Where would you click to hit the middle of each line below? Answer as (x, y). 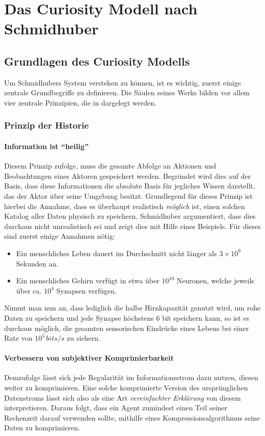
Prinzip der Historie (47, 125)
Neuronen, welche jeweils (215, 281)
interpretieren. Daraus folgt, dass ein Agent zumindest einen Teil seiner (116, 408)
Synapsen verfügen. (86, 290)
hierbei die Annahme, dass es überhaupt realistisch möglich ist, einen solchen (125, 206)
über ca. (29, 290)
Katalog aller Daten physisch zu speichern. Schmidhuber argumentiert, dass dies (130, 216)
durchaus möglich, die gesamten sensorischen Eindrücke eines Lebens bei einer (127, 328)
